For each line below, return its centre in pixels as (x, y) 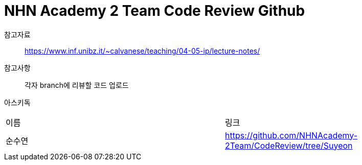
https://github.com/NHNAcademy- (291, 135)
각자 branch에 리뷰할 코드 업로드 (77, 85)
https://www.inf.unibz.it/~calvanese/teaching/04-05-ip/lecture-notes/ (142, 51)
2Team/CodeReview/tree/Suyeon (289, 145)
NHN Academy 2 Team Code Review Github (155, 11)
